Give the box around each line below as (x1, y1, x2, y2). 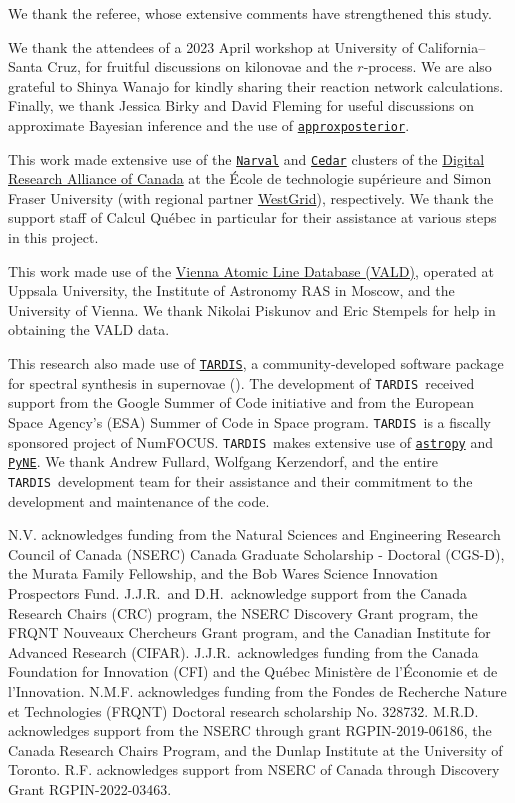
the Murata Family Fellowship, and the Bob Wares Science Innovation (8, 563, 438, 584)
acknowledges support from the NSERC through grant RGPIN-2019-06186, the (8, 720, 492, 741)
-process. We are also (363, 56, 492, 77)
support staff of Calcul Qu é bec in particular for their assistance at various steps (8, 207, 497, 228)
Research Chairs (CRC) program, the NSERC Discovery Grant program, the (8, 602, 478, 623)
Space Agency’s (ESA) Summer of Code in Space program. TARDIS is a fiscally (8, 411, 491, 432)
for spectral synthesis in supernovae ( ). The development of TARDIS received (8, 372, 475, 393)
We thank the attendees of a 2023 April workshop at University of (8, 36, 414, 57)
